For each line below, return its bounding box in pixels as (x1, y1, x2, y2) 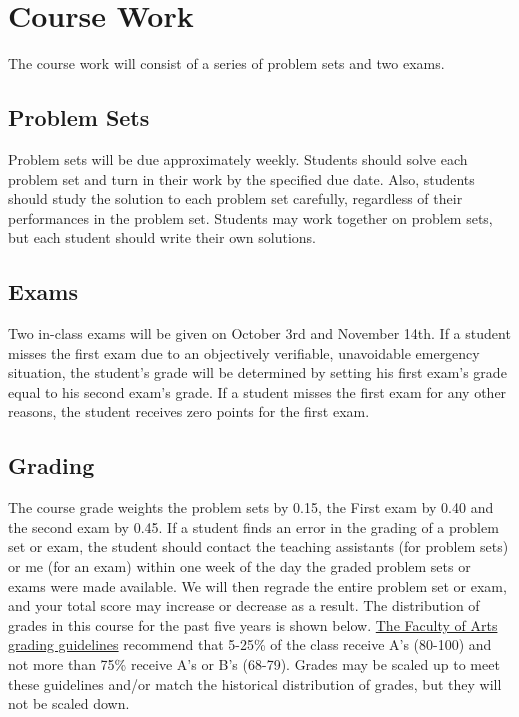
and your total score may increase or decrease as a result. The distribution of (8, 595, 480, 616)
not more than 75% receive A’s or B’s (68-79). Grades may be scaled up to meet (8, 654, 500, 675)
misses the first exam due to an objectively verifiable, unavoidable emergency (8, 342, 480, 363)
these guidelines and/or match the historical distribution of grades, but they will (8, 673, 502, 694)
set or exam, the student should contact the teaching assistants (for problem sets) (8, 536, 509, 557)
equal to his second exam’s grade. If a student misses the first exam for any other (8, 381, 507, 402)
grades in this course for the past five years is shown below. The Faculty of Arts (8, 614, 498, 635)
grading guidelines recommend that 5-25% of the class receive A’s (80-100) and (8, 634, 492, 655)
